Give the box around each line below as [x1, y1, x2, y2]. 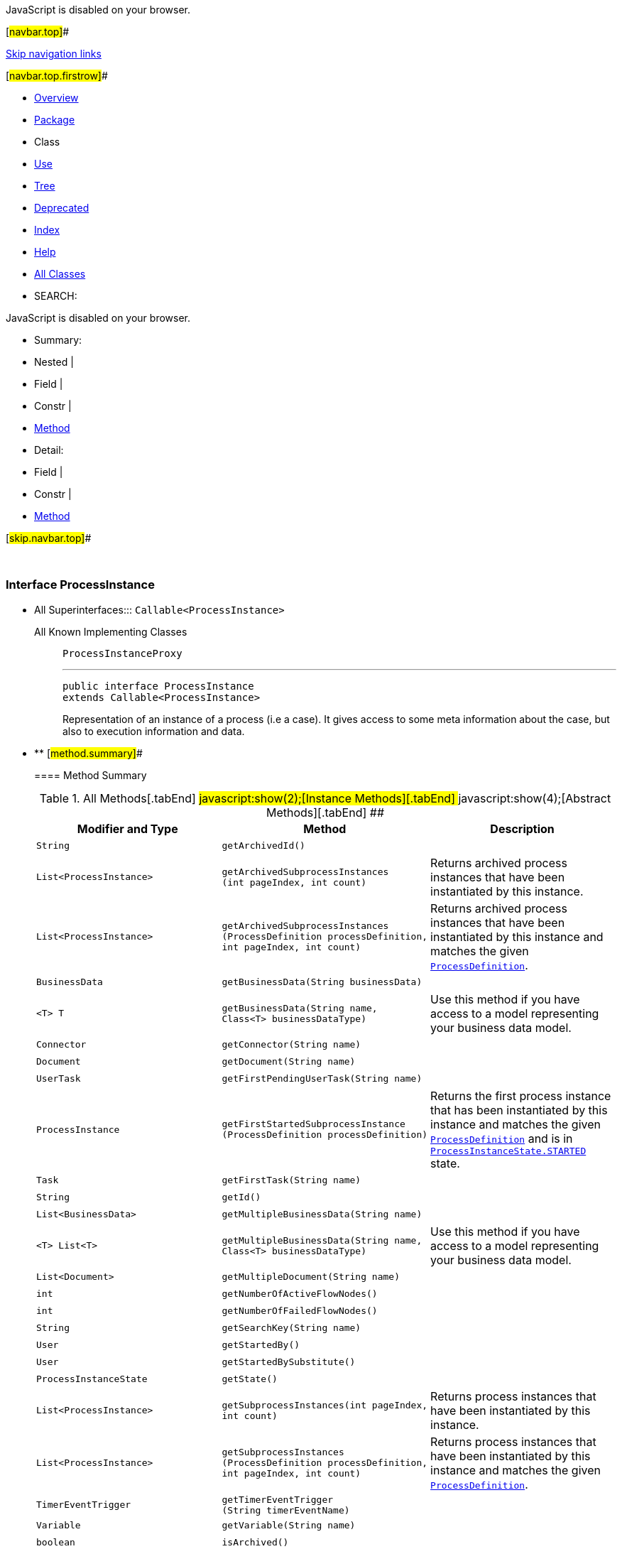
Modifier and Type [77, 821, 178, 836]
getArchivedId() [222, 840, 305, 852]
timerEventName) [266, 1504, 350, 1516]
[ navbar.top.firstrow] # [6, 70, 108, 82]
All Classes [34, 268, 86, 280]
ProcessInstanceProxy [62, 647, 182, 659]
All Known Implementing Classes [34, 625, 187, 638]
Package [34, 114, 75, 126]
